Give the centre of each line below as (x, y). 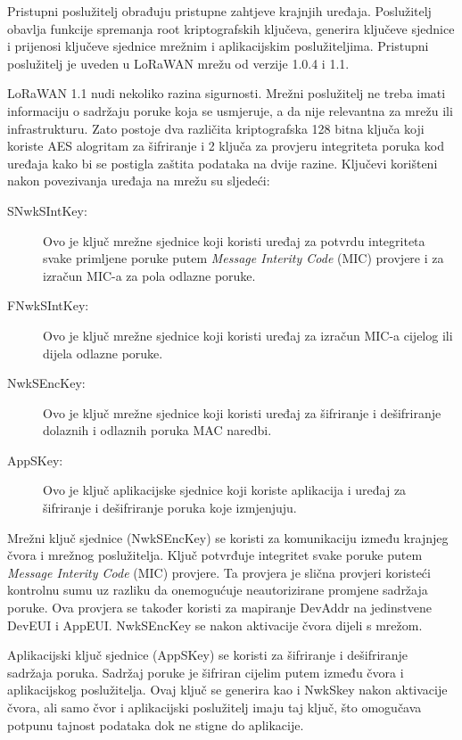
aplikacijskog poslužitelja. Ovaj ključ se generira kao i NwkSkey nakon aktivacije (227, 690)
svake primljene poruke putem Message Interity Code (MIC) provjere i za (243, 258)
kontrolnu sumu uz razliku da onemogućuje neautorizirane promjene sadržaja (218, 590)
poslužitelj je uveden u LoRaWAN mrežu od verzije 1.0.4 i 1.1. (178, 63)
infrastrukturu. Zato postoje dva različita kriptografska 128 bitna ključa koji (216, 128)
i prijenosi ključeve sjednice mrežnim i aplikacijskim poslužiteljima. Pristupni (218, 46)
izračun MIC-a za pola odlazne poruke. (149, 275)
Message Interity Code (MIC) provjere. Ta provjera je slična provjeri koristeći (219, 572)
